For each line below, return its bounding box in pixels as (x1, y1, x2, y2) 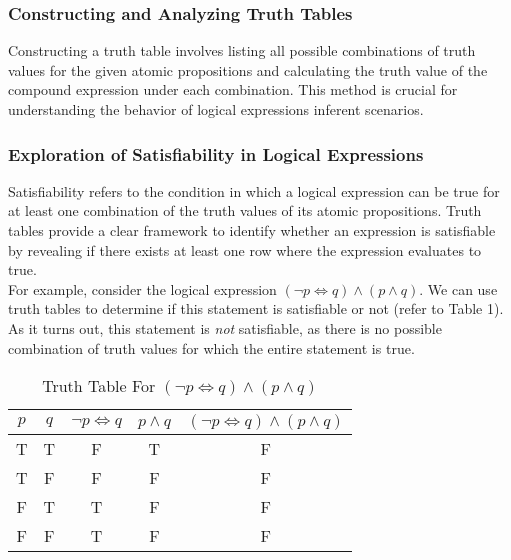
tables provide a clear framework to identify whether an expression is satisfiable (8, 220, 496, 240)
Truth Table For (42, 374, 156, 398)
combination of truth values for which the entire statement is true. (8, 337, 415, 358)
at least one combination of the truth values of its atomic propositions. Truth (8, 200, 482, 221)
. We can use (419, 278, 498, 299)
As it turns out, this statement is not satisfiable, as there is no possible (8, 317, 442, 338)
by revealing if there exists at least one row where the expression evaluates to (8, 239, 482, 260)
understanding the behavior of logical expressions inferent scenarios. (8, 99, 424, 119)
